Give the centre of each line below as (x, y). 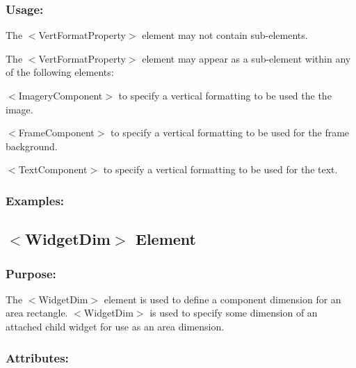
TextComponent (53, 169)
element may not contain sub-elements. (225, 35)
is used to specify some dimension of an (234, 313)
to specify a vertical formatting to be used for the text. (220, 169)
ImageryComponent (60, 95)
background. (32, 146)
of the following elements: (60, 72)
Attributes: (37, 357)
